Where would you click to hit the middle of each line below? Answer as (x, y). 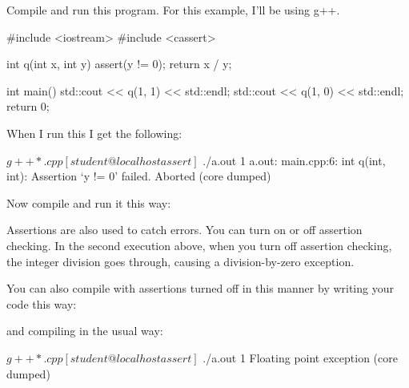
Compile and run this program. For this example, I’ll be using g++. (173, 10)
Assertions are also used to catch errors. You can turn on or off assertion (184, 230)
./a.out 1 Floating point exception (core (300, 357)
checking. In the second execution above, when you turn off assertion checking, (199, 245)
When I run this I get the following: (94, 133)
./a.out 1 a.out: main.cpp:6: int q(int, (294, 160)
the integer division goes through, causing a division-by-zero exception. (180, 261)
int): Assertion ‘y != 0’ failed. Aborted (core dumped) (139, 176)
